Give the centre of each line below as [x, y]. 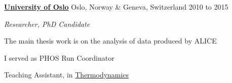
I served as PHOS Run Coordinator [59, 57]
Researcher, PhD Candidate [47, 24]
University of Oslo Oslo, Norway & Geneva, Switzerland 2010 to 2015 [116, 7]
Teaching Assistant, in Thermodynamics [67, 75]
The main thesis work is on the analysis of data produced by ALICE [110, 41]
